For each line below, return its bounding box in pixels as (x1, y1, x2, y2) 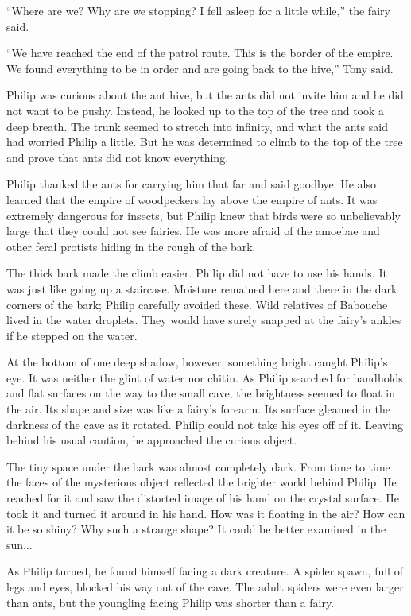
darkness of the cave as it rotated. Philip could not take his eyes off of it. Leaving (6, 416, 403, 432)
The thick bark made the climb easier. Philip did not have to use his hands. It (6, 265, 387, 281)
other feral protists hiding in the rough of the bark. (6, 238, 256, 254)
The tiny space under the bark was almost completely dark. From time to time (6, 458, 390, 475)
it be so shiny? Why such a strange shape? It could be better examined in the (6, 521, 386, 537)
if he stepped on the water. (6, 327, 138, 343)
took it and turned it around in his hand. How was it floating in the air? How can (6, 505, 405, 521)
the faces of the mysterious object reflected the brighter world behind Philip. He (6, 474, 397, 490)
